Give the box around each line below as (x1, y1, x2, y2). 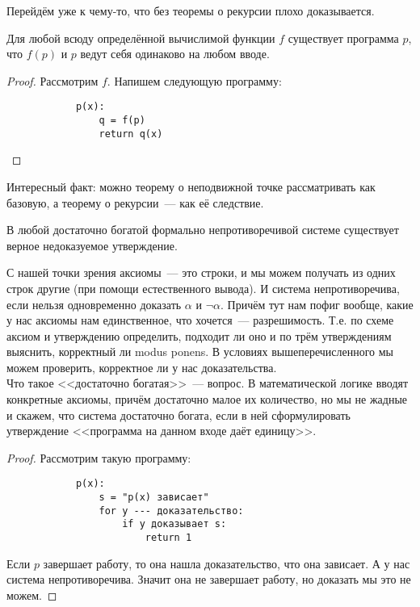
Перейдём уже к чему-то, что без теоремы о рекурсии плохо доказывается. (6, 2, 375, 19)
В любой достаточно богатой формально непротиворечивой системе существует (6, 221, 399, 238)
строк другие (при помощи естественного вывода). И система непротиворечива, (6, 279, 400, 296)
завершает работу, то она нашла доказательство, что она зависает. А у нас (43, 555, 410, 571)
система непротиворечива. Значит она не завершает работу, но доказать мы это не (6, 571, 411, 588)
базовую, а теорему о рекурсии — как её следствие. (6, 194, 264, 211)
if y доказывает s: (122, 518, 227, 530)
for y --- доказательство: (99, 504, 244, 517)
